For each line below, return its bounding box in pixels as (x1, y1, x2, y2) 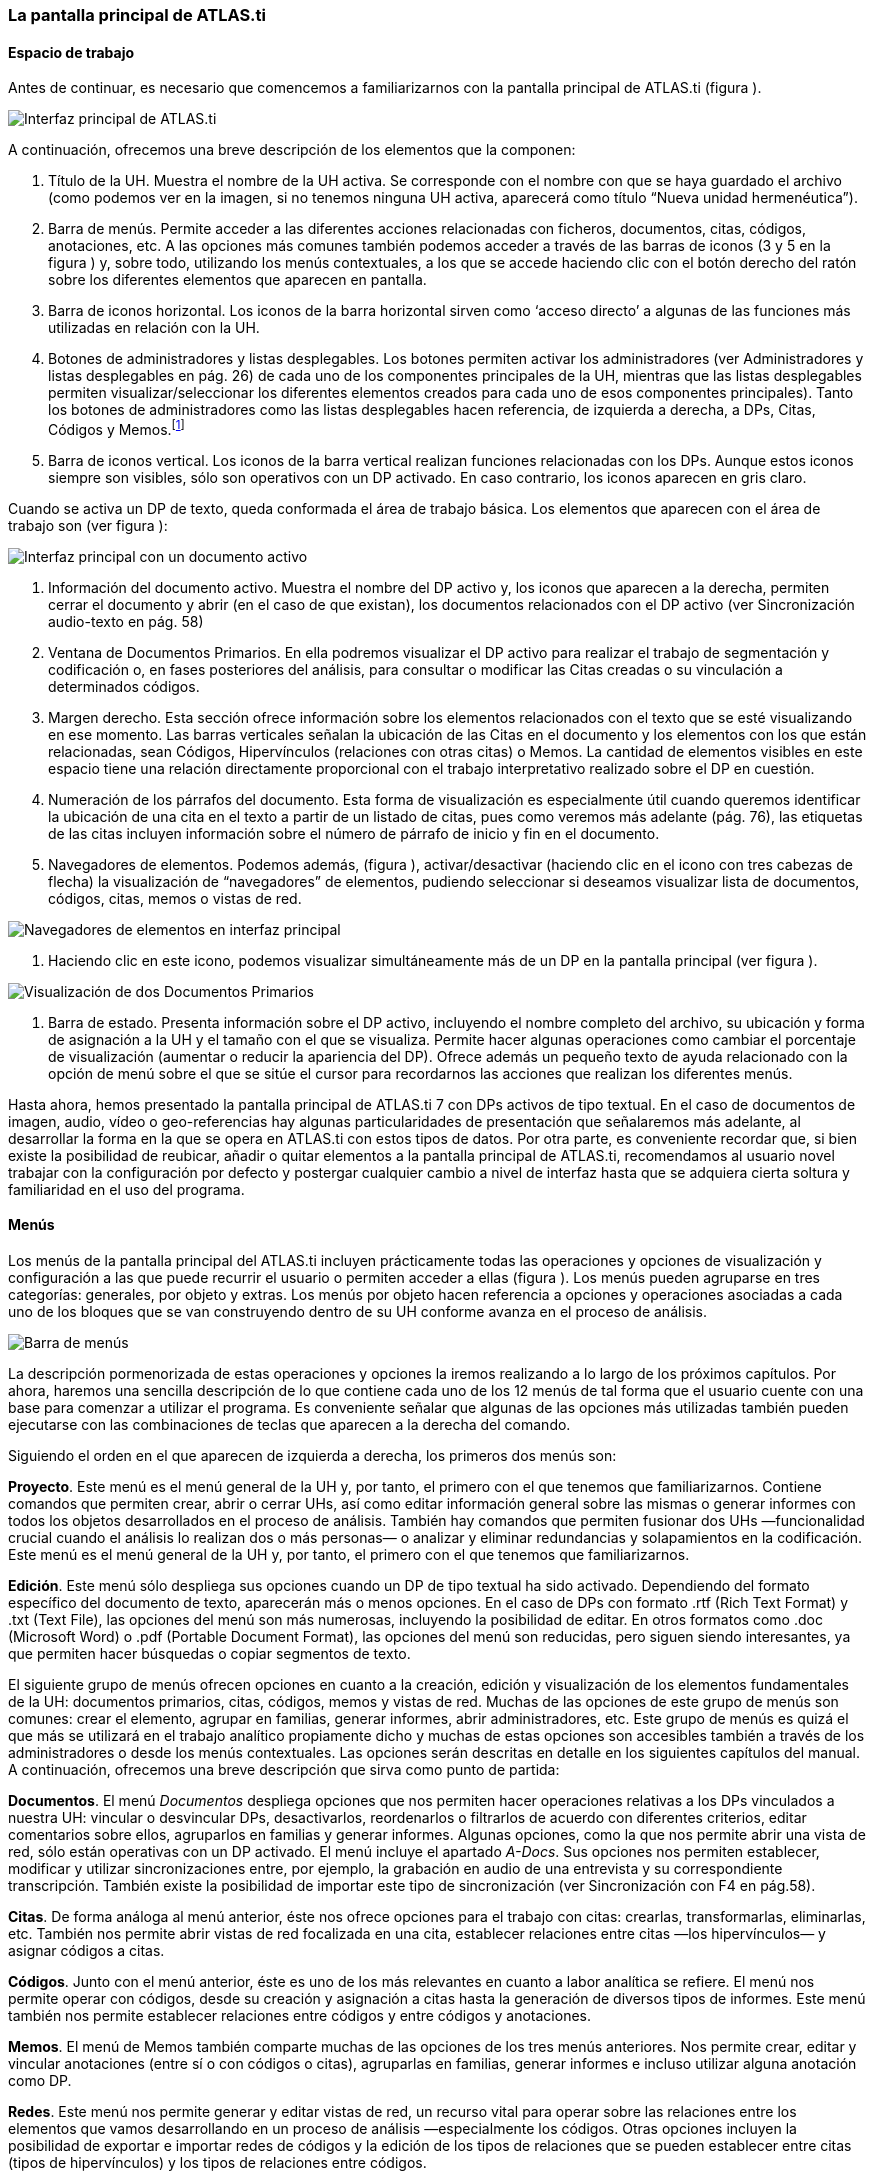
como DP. (8, 2072, 72, 2090)
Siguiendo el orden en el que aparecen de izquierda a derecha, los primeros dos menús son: (8, 1447, 617, 1465)
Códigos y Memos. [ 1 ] (48, 418, 185, 438)
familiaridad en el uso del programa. (8, 1180, 245, 1198)
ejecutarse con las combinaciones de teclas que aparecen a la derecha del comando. (8, 1416, 571, 1434)
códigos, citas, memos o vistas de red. (48, 889, 302, 907)
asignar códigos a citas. (8, 1942, 165, 1960)
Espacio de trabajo (8, 43, 135, 61)
